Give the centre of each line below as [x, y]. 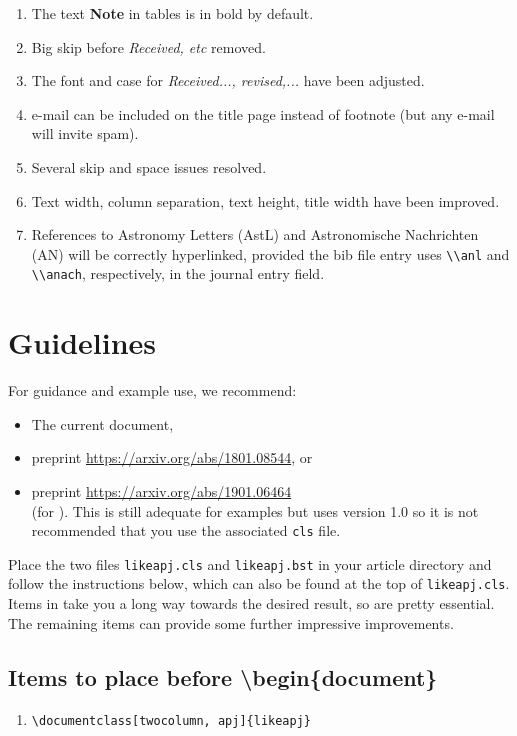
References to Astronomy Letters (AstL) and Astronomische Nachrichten [255, 234]
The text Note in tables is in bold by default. [172, 13]
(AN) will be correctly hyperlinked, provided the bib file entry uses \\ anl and [270, 253]
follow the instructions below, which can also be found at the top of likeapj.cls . [259, 583]
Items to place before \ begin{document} [223, 676]
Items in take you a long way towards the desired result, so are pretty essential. [251, 603]
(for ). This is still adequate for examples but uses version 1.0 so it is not [255, 510]
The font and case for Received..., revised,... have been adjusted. [228, 80]
